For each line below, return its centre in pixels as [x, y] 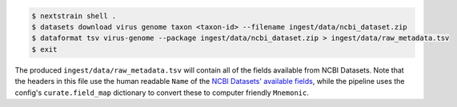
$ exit [44, 49]
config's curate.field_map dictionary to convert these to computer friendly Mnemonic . [162, 93]
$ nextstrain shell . [74, 16]
